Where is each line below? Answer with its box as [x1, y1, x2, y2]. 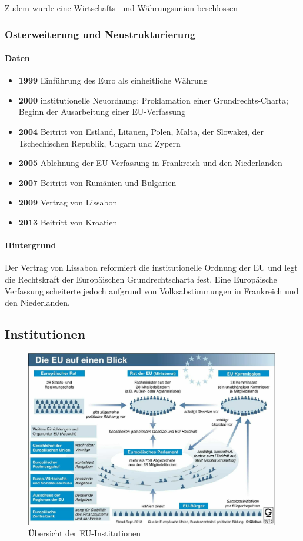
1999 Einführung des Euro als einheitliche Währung [18, 74, 208, 87]
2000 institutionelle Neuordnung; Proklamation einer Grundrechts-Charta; [18, 94, 288, 106]
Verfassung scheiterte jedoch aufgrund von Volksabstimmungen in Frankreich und [5, 284, 299, 297]
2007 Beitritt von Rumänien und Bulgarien [18, 176, 177, 188]
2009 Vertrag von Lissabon [18, 196, 118, 208]
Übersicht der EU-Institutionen [28, 527, 141, 539]
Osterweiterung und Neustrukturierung [5, 26, 196, 41]
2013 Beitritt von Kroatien [18, 215, 118, 228]
